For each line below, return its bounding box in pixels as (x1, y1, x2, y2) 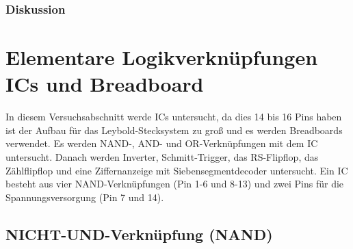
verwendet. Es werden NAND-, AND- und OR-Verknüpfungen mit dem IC (5, 136, 318, 150)
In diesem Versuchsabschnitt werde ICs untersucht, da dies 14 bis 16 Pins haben (5, 109, 342, 124)
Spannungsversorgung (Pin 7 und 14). (5, 189, 164, 204)
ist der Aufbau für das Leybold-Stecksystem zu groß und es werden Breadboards (5, 122, 343, 137)
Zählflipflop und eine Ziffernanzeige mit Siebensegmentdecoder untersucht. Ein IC (5, 163, 348, 177)
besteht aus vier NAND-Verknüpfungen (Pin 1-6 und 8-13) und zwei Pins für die (5, 176, 344, 191)
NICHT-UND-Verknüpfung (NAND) (5, 223, 273, 244)
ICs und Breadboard (5, 70, 204, 98)
